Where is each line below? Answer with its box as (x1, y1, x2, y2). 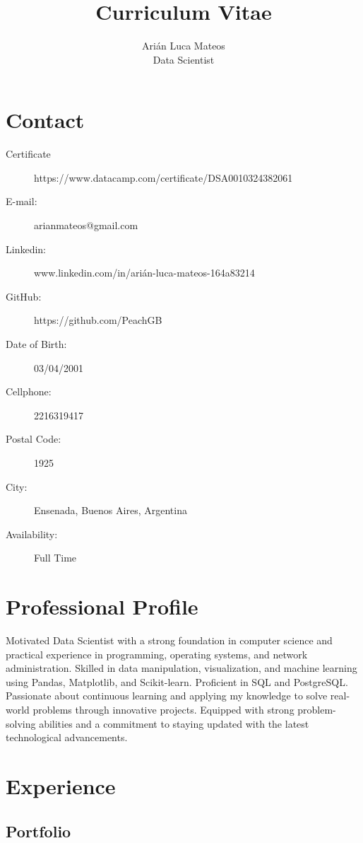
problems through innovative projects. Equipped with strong (32, 702, 294, 717)
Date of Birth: (6, 337, 67, 351)
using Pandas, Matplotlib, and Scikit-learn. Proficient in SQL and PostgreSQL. (6, 674, 348, 689)
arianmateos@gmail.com (34, 218, 138, 233)
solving (6, 716, 36, 731)
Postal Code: (6, 431, 61, 446)
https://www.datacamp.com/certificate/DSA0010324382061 (34, 170, 293, 185)
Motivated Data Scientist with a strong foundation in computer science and (6, 633, 333, 648)
